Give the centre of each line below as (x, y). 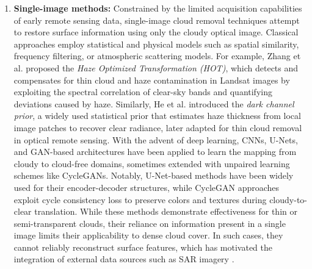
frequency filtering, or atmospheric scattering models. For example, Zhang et (157, 56)
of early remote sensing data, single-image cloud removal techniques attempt (157, 20)
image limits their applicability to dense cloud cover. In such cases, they (148, 235)
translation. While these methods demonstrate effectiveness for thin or (166, 211)
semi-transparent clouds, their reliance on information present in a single (150, 223)
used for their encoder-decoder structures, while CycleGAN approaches (147, 187)
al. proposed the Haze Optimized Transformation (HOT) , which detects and (156, 67)
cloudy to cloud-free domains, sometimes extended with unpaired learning (152, 163)
